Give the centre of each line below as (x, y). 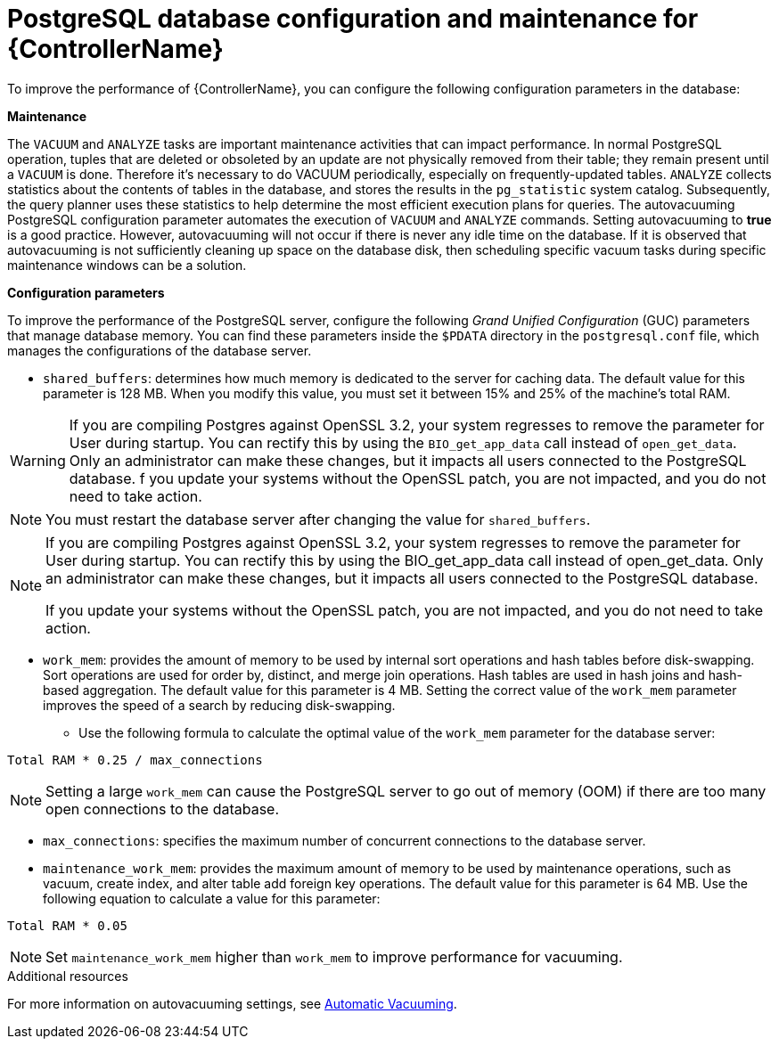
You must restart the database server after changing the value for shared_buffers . (318, 519)
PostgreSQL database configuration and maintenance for (353, 19)
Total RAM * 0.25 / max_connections (135, 760)
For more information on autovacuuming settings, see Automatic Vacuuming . (232, 1003)
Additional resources (68, 976)
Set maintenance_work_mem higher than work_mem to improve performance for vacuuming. (334, 956)
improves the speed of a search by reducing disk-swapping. (219, 705)
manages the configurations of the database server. (160, 350)
